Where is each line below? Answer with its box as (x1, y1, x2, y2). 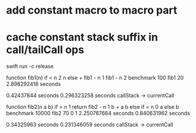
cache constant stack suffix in (6, 31, 158, 44)
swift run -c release (6, 63, 54, 70)
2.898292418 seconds (6, 80, 61, 87)
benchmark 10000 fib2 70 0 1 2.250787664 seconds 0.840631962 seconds (6, 110, 191, 117)
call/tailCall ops (6, 43, 85, 57)
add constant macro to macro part (6, 4, 178, 17)
